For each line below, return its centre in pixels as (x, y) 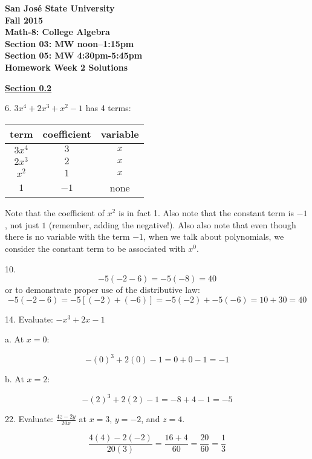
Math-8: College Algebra (57, 32)
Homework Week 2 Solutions (66, 67)
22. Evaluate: (29, 419)
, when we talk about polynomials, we (214, 236)
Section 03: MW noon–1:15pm (70, 43)
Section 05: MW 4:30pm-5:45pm (74, 55)
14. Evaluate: (29, 319)
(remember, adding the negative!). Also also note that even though (172, 224)
